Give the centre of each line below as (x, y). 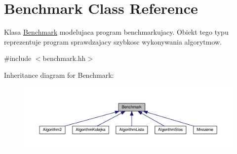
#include (18, 58)
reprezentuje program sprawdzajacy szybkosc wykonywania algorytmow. (113, 41)
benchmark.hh (64, 58)
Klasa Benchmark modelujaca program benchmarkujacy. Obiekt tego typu (116, 32)
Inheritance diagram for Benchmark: (59, 75)
